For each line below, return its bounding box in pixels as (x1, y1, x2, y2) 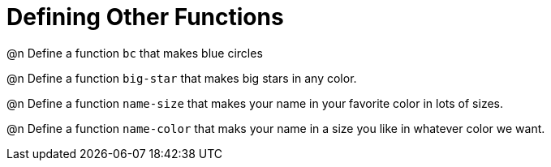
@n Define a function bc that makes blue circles (6, 45, 263, 60)
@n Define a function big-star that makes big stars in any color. (6, 71, 357, 85)
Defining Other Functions (6, 3, 284, 31)
